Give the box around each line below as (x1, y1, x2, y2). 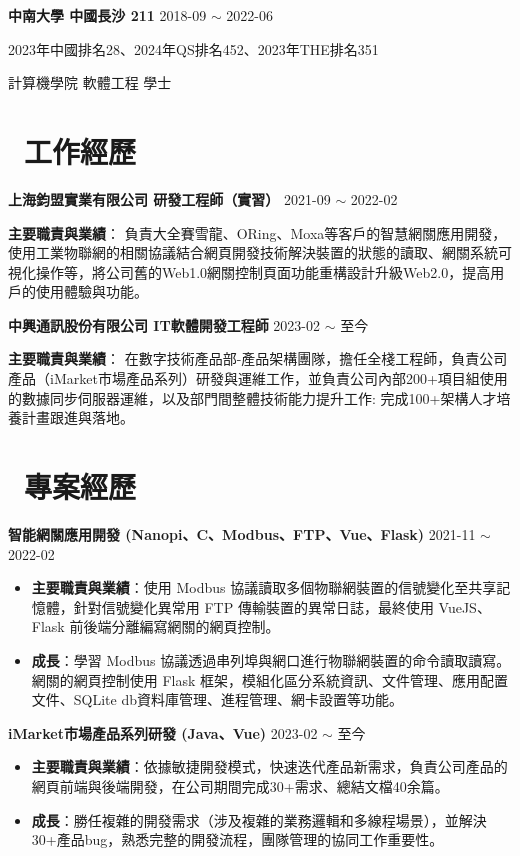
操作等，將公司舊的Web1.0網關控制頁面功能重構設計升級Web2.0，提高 (35, 261, 491, 282)
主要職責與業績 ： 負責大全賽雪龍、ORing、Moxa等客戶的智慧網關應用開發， (8, 222, 507, 243)
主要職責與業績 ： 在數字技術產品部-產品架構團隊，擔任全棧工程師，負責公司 (8, 348, 508, 369)
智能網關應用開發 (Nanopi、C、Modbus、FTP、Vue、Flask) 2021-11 (8, 523, 476, 544)
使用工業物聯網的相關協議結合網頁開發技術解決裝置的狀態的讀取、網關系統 (8, 242, 498, 263)
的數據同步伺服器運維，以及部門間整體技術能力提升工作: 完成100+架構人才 (8, 387, 497, 408)
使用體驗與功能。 (35, 281, 148, 302)
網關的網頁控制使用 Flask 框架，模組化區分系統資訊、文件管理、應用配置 (31, 669, 509, 690)
